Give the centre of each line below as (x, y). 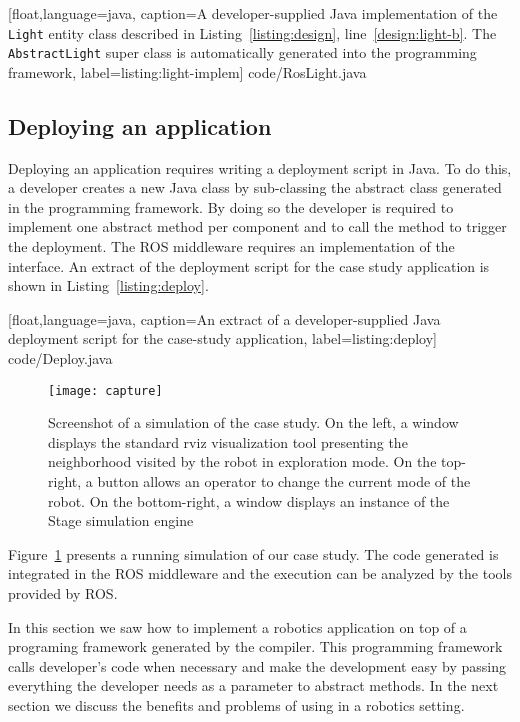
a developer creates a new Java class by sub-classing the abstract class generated (255, 187)
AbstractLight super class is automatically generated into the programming (242, 52)
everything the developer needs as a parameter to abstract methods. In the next (253, 685)
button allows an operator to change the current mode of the (284, 481)
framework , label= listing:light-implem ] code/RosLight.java (187, 71)
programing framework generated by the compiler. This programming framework (255, 646)
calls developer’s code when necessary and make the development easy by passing (257, 665)
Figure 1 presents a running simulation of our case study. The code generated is (253, 553)
